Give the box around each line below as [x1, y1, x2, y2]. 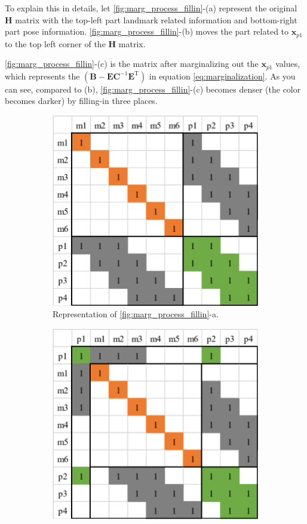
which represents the [5, 69, 80, 82]
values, [275, 57, 300, 70]
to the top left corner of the [5, 37, 106, 50]
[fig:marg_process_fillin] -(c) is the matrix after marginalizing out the [5, 57, 259, 70]
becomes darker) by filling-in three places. [5, 94, 158, 107]
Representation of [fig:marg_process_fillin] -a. [53, 308, 219, 320]
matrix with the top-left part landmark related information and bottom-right [15, 13, 297, 26]
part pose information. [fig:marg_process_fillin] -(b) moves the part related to [5, 25, 289, 38]
